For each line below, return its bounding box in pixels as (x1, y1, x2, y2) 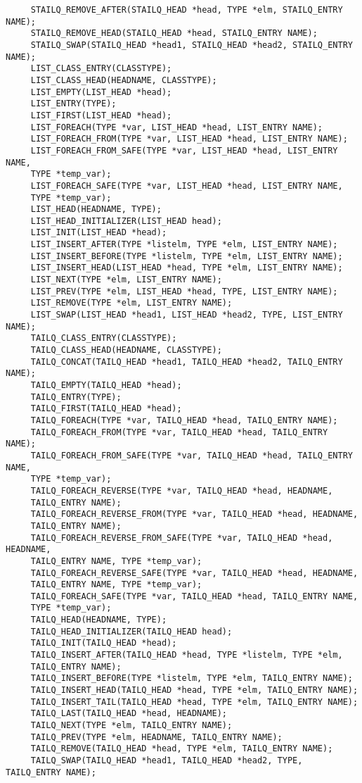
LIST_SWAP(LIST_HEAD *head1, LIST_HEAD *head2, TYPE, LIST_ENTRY (30, 310, 343, 320)
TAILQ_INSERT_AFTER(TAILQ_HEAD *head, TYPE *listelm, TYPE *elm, (30, 650, 343, 660)
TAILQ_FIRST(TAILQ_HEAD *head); (30, 403, 182, 414)
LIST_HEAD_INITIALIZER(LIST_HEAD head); (30, 215, 222, 226)
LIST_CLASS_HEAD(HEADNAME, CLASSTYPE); (30, 75, 217, 85)
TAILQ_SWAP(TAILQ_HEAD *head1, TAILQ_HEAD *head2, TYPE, (30, 756, 303, 765)
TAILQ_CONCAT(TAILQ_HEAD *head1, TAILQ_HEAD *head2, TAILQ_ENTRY (30, 356, 343, 367)
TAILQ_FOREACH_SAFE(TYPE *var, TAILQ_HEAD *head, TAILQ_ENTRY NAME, (30, 591, 358, 601)
